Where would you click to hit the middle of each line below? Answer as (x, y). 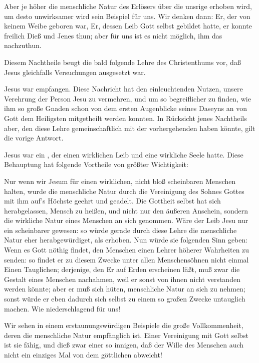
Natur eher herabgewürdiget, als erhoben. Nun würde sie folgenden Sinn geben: (126, 240)
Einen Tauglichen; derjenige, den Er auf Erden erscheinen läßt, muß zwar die (122, 269)
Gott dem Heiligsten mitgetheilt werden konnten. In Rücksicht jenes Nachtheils (125, 118)
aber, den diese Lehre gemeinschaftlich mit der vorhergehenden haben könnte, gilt (130, 128)
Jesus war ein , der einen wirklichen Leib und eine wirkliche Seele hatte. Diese (124, 154)
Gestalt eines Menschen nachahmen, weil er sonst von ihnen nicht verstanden (122, 279)
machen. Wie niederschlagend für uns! (62, 308)
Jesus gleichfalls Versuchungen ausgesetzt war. (75, 72)
